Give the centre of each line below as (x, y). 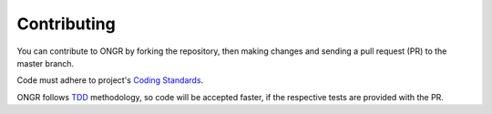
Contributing (66, 24)
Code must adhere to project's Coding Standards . (110, 80)
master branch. (46, 63)
